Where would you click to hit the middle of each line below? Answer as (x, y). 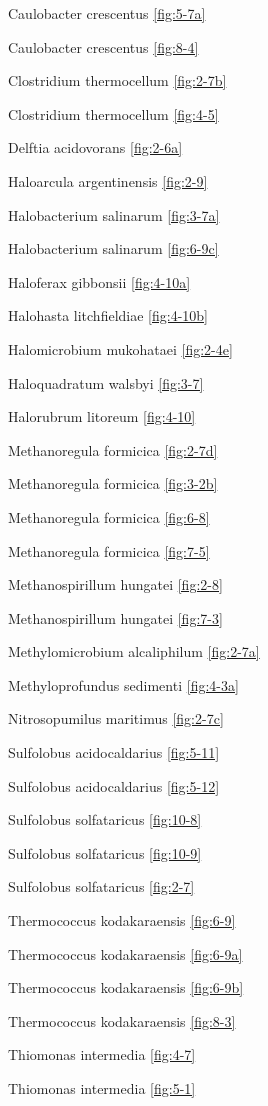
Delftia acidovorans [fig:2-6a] (95, 147)
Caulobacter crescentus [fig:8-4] (103, 46)
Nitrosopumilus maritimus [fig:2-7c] (116, 718)
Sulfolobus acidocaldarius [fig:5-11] (114, 752)
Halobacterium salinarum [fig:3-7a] (114, 214)
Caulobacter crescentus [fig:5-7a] (107, 13)
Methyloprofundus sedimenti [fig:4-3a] (123, 684)
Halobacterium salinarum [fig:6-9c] (113, 248)
